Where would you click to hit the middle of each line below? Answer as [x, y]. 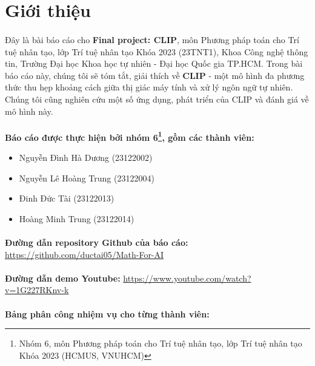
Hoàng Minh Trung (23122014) [77, 218]
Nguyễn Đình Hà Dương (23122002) [86, 157]
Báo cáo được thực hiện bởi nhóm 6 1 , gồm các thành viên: [130, 136]
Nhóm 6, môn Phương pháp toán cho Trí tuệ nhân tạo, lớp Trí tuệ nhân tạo [161, 343]
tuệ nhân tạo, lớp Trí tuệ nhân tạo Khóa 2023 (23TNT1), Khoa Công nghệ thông [157, 51]
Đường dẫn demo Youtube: [63, 278]
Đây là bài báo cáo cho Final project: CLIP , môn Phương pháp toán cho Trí [152, 39]
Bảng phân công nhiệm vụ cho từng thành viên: [107, 313]
